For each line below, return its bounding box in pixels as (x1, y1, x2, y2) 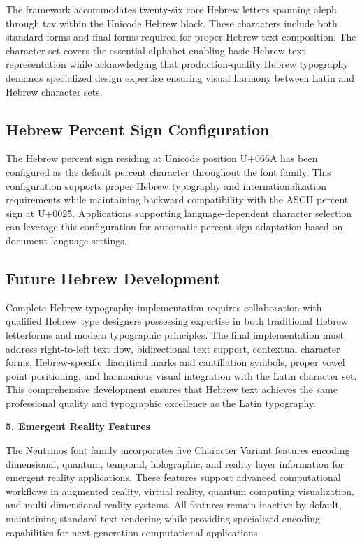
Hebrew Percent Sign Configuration (6, 118, 270, 140)
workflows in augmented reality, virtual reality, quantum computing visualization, (6, 483, 354, 498)
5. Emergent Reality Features (6, 419, 150, 434)
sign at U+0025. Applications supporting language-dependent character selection (6, 205, 352, 220)
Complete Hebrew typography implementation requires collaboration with (6, 300, 322, 314)
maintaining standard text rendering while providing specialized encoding (6, 511, 320, 526)
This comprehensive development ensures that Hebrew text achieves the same (6, 382, 338, 397)
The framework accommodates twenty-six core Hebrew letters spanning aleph (6, 2, 337, 16)
